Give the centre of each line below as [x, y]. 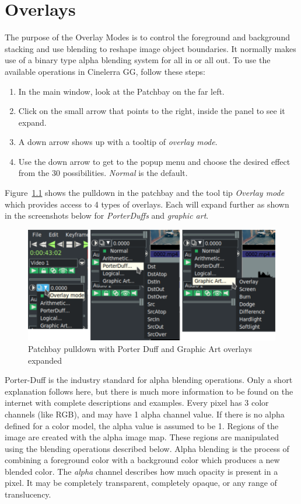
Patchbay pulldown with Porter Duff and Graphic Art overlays [140, 348]
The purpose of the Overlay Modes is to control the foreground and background [147, 37]
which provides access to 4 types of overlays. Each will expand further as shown [147, 204]
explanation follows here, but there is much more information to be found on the [149, 391]
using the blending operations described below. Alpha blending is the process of [147, 448]
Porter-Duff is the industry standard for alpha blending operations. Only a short [149, 380]
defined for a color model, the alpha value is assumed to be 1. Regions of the [142, 425]
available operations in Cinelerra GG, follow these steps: [105, 71]
